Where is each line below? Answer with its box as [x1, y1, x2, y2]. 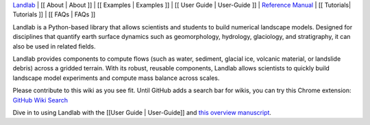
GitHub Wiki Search [12, 96, 69, 104]
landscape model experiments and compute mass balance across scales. [12, 74, 220, 82]
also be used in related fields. [12, 42, 96, 51]
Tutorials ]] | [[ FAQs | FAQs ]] [12, 10, 96, 18]
